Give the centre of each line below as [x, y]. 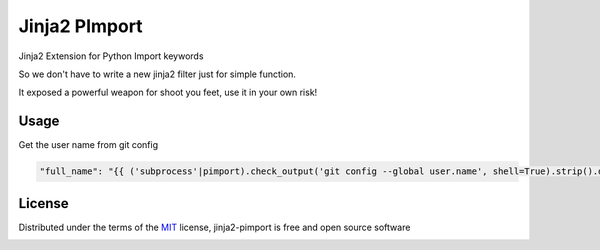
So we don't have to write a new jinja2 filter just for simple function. [157, 74]
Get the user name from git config [88, 145]
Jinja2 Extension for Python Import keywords [111, 56]
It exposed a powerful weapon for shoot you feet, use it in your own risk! [168, 92]
